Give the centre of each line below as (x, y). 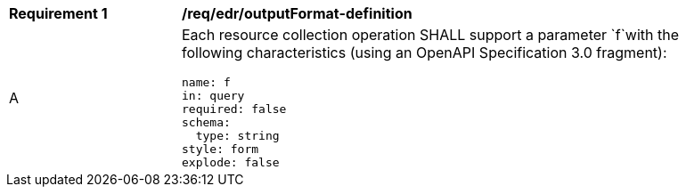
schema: (206, 122)
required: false (234, 109)
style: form (220, 149)
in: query (213, 96)
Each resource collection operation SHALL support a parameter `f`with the (431, 35)
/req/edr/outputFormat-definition (297, 13)
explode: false (231, 162)
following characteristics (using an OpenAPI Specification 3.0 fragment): (425, 53)
